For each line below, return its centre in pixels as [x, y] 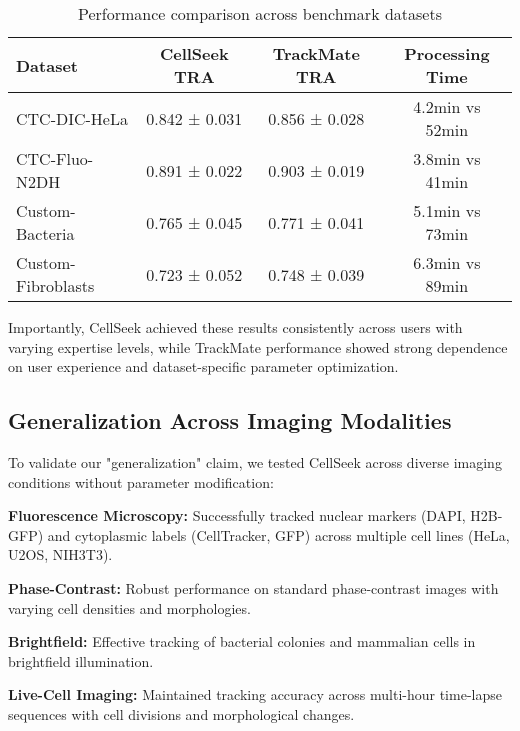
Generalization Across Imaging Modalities [230, 420]
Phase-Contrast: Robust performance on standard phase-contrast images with [253, 587]
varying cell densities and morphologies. [129, 607]
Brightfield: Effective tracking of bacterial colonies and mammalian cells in [242, 641]
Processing [447, 53]
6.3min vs [447, 262]
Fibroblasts [55, 285]
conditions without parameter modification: [141, 481]
